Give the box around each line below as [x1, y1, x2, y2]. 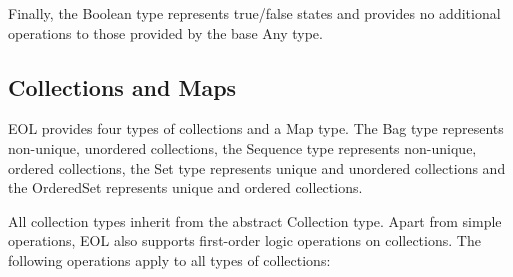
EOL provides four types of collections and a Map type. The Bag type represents [8, 118, 504, 139]
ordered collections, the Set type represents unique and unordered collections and [8, 157, 506, 178]
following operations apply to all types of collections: [8, 249, 331, 270]
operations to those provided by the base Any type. [8, 22, 323, 43]
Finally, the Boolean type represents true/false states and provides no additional [8, 3, 501, 23]
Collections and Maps [8, 71, 237, 102]
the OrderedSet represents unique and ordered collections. [8, 177, 363, 198]
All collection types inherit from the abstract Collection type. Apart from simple [8, 210, 502, 231]
